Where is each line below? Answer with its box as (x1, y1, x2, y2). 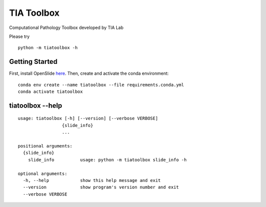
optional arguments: (18, 171, 67, 177)
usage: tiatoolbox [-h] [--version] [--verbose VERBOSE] (18, 116, 159, 121)
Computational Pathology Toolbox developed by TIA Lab (9, 25, 124, 30)
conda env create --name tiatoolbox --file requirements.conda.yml (18, 82, 184, 88)
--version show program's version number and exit (23, 184, 179, 190)
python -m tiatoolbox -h (18, 45, 78, 51)
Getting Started (9, 58, 58, 66)
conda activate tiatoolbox (18, 89, 83, 94)
